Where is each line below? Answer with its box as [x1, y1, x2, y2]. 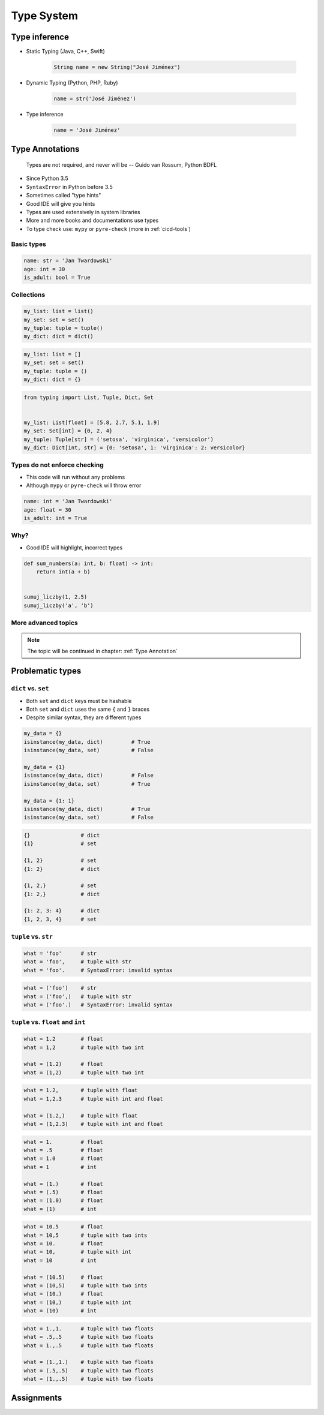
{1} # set [23, 840, 97, 847]
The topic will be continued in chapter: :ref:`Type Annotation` [27, 647, 178, 654]
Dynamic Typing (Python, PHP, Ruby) [26, 79, 118, 86]
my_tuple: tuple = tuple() [23, 325, 103, 331]
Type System [11, 9, 78, 22]
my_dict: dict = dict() [23, 333, 94, 340]
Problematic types [11, 666, 82, 676]
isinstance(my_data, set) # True [23, 780, 151, 787]
